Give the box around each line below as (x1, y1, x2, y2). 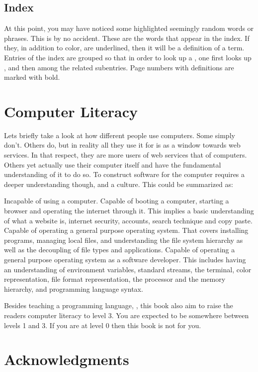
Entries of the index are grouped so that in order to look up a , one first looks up (4, 52, 252, 62)
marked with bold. (4, 72, 60, 82)
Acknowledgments (4, 349, 129, 370)
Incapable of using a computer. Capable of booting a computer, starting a (4, 195, 229, 206)
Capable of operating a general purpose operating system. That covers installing (4, 225, 249, 235)
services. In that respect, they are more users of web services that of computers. (4, 150, 247, 160)
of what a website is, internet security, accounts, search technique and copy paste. (4, 215, 253, 225)
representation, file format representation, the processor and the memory (4, 274, 226, 284)
